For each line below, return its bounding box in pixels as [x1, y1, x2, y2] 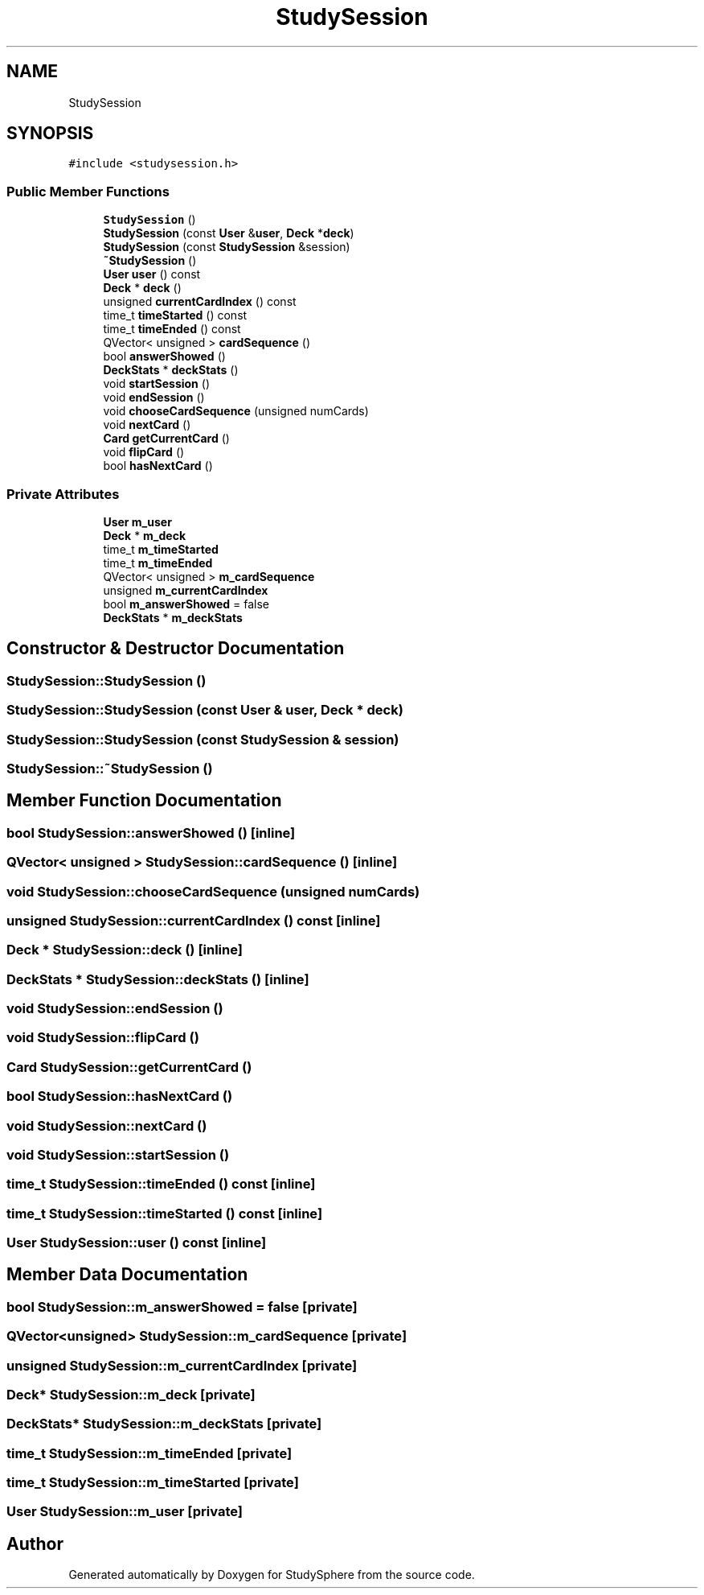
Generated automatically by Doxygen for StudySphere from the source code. [68, 1568, 475, 1582]
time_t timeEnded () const [103, 322, 241, 336]
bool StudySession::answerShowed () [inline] [6, 824, 296, 841]
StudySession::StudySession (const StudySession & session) [6, 731, 399, 748]
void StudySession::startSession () [6, 1146, 230, 1163]
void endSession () [103, 390, 205, 405]
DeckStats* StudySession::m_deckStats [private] [6, 1416, 322, 1432]
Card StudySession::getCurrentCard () [6, 1058, 252, 1075]
